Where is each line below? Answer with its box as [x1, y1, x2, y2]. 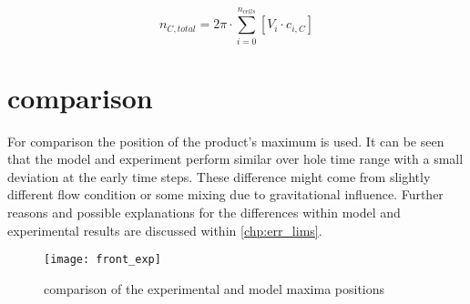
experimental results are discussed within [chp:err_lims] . [7, 220, 322, 239]
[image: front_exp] [44, 253, 161, 267]
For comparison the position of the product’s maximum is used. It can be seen [7, 131, 444, 150]
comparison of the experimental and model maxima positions [44, 279, 385, 298]
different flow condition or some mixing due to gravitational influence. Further [7, 185, 444, 204]
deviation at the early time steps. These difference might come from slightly [7, 167, 431, 186]
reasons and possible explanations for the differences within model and [7, 203, 401, 222]
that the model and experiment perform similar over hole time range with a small [7, 149, 464, 168]
